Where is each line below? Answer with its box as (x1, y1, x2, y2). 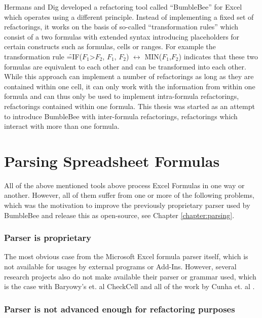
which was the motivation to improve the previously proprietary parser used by (4, 200, 250, 210)
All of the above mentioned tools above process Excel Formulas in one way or (4, 180, 245, 190)
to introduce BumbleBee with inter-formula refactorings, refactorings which (4, 111, 238, 121)
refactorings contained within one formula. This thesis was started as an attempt (4, 100, 255, 111)
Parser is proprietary (4, 231, 92, 244)
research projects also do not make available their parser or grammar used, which (4, 271, 256, 281)
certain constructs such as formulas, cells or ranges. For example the (4, 41, 216, 52)
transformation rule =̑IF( (4, 51, 83, 61)
